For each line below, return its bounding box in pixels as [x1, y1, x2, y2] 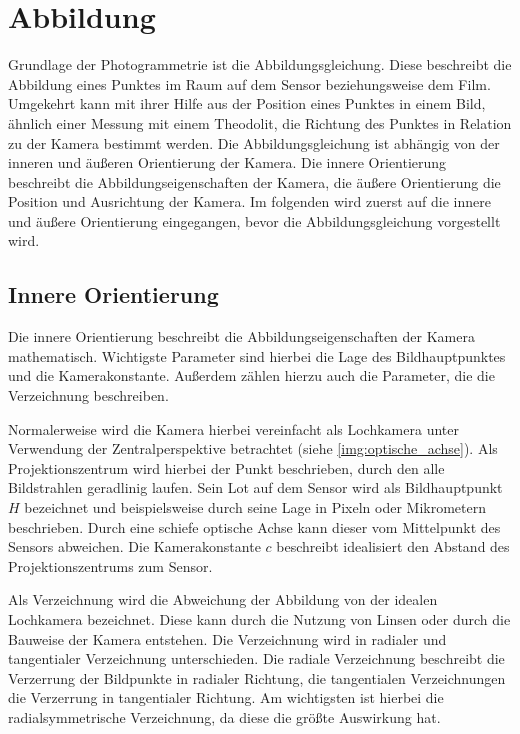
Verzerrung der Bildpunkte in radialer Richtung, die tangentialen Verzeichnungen [8, 667, 506, 688]
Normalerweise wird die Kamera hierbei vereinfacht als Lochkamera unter [8, 418, 459, 439]
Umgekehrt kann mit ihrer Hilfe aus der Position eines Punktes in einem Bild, [8, 93, 486, 114]
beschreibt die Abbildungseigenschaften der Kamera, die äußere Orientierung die [8, 171, 501, 192]
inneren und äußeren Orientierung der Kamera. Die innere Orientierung [8, 152, 447, 173]
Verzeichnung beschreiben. [8, 385, 169, 406]
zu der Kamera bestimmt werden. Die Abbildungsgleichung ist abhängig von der [8, 132, 500, 153]
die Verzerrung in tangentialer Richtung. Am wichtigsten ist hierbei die [8, 687, 444, 708]
